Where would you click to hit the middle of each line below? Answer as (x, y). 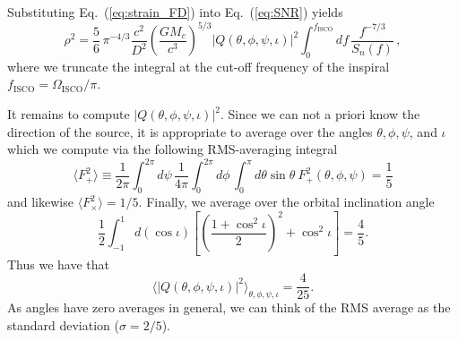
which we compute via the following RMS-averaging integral (173, 149)
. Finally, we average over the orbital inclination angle (286, 202)
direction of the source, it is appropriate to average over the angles (190, 131)
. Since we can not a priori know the (320, 114)
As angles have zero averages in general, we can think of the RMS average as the (229, 307)
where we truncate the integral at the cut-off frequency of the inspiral (199, 66)
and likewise (40, 202)
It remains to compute (69, 114)
